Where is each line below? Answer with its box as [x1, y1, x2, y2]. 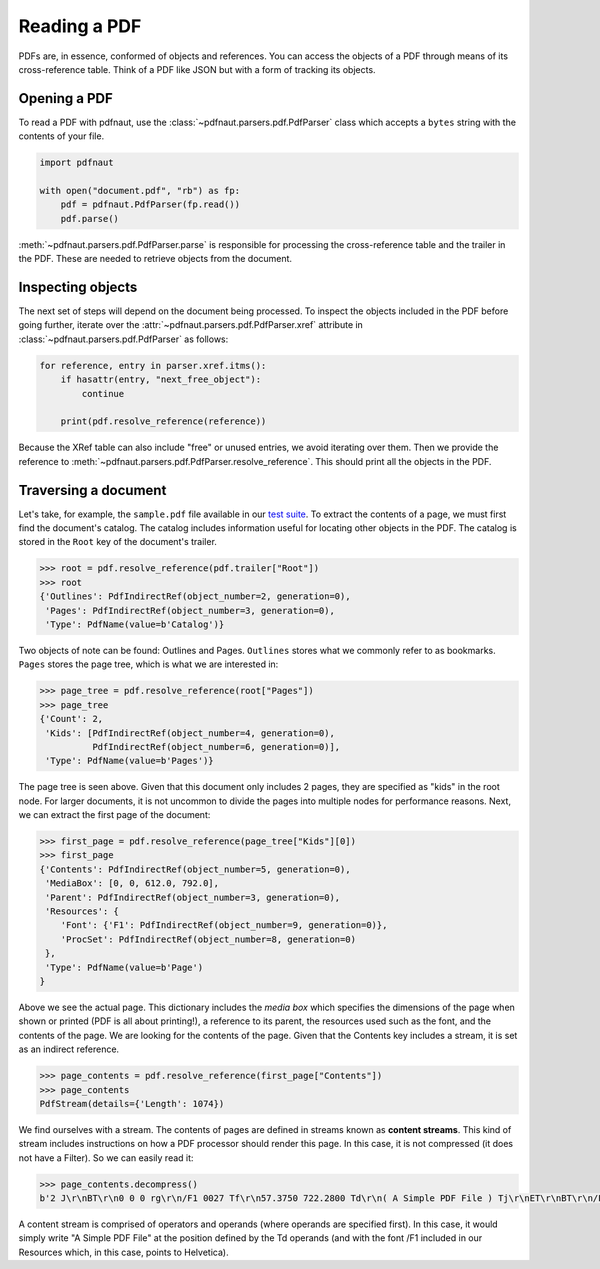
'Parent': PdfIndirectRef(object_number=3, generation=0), [45, 891, 341, 903]
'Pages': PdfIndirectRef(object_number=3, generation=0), [45, 605, 335, 616]
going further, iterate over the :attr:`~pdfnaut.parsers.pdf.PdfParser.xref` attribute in [18, 319, 364, 331]
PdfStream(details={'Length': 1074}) [39, 1098, 225, 1109]
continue [81, 388, 125, 399]
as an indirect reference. [18, 1043, 120, 1055]
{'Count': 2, [39, 713, 104, 725]
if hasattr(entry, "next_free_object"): [60, 374, 262, 385]
